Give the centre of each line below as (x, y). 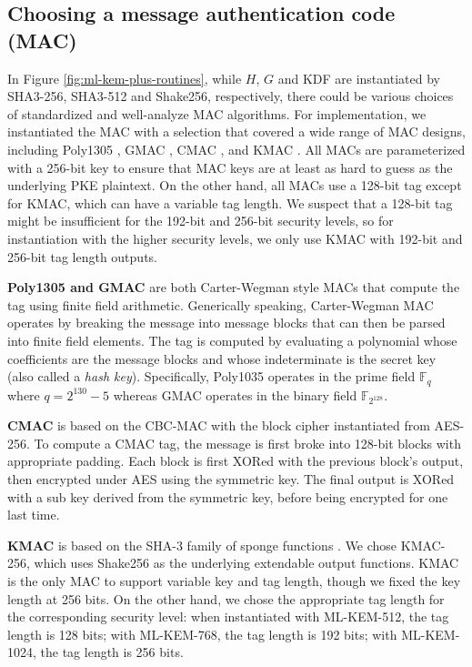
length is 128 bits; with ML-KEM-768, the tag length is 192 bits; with (202, 634)
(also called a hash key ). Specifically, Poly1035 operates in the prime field (211, 376)
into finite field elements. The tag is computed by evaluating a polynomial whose (232, 340)
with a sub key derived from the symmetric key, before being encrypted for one (228, 496)
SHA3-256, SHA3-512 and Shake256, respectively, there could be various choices (231, 96)
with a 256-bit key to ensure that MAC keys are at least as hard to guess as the (230, 167)
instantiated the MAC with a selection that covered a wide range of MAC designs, (236, 131)
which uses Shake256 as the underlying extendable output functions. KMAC (246, 563)
